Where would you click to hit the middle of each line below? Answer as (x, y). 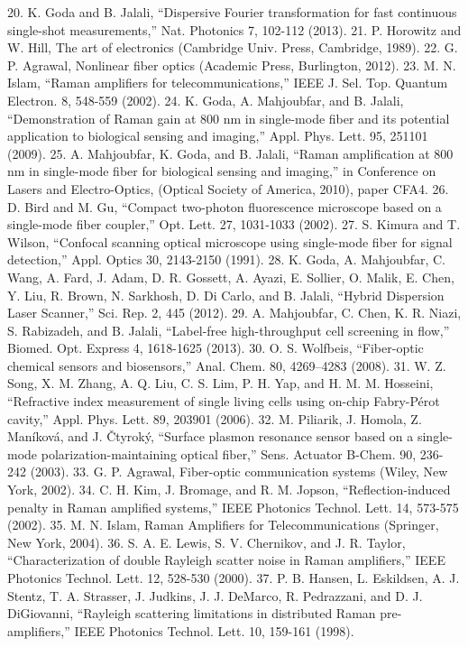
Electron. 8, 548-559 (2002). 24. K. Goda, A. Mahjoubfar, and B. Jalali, (206, 100)
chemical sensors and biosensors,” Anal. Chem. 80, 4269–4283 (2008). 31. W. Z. (227, 365)
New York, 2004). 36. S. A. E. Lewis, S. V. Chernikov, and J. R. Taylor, (206, 542)
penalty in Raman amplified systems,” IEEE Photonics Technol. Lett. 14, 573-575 (233, 507)
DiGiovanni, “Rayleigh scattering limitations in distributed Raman (192, 613)
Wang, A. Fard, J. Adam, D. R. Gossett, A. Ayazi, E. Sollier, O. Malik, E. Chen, (231, 277)
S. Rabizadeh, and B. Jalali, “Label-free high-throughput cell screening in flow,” (229, 330)
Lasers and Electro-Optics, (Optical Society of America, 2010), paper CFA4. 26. (228, 188)
